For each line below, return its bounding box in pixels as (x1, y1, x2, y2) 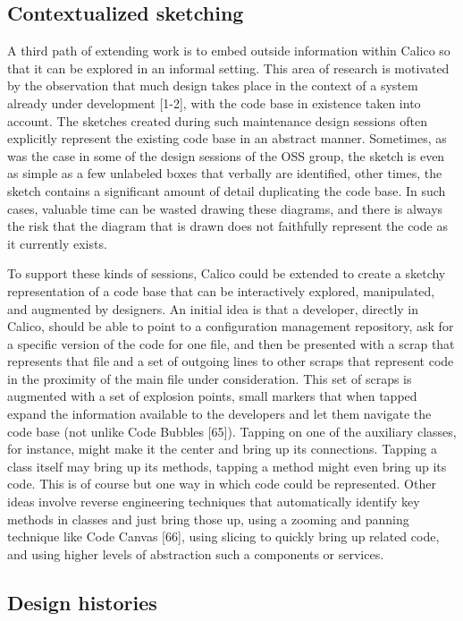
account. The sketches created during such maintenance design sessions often (7, 111, 428, 130)
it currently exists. (7, 234, 107, 252)
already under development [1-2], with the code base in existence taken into (7, 93, 421, 112)
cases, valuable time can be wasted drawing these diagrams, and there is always (7, 199, 443, 217)
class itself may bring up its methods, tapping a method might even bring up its (7, 456, 447, 475)
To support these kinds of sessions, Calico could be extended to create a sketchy (7, 264, 446, 283)
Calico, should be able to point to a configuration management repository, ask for (7, 317, 454, 336)
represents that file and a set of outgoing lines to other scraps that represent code (7, 352, 454, 370)
